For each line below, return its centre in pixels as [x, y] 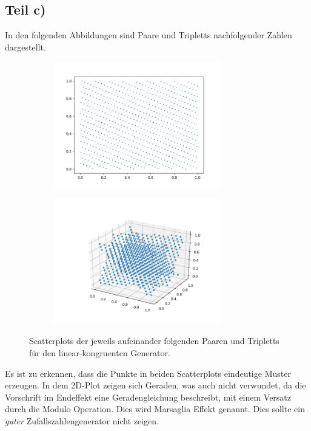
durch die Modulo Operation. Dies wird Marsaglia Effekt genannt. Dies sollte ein [155, 409]
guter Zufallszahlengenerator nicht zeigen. [82, 420]
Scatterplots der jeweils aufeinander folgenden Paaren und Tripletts [154, 341]
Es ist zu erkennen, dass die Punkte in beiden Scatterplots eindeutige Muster [148, 373]
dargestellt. [25, 47]
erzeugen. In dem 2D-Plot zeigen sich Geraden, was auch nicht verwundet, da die [155, 385]
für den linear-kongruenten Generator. [100, 352]
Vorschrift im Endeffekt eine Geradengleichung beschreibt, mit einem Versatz [148, 397]
